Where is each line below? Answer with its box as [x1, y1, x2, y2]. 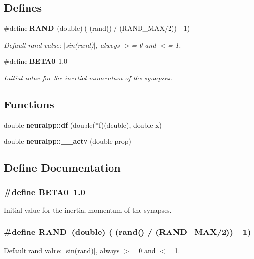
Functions [4, 96, 54, 111]
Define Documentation [4, 160, 121, 175]
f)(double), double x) [99, 119, 162, 129]
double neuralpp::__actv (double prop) [4, 136, 131, 146]
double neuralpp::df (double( [4, 119, 96, 129]
